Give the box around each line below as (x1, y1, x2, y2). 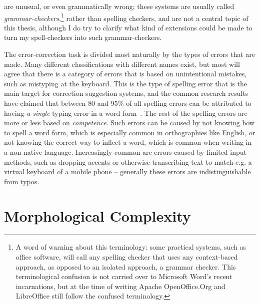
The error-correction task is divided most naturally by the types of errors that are (4, 49, 255, 59)
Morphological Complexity (4, 205, 191, 226)
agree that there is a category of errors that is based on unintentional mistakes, (4, 68, 247, 79)
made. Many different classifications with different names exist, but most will (4, 58, 240, 69)
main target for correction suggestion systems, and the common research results (4, 88, 248, 98)
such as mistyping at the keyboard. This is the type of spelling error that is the (4, 78, 247, 88)
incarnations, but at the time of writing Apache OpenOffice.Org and (15, 281, 225, 291)
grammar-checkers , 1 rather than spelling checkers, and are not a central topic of (4, 11, 248, 23)
